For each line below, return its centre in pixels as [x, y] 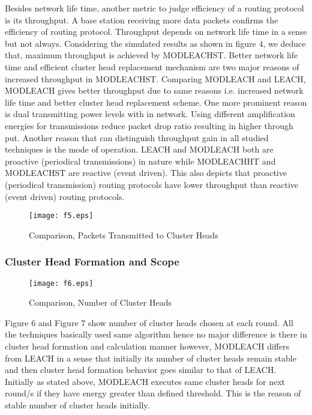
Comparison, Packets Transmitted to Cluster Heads [124, 235]
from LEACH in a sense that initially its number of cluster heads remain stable [151, 358]
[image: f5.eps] [61, 216]
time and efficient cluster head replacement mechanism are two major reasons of [152, 66]
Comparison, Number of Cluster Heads [100, 302]
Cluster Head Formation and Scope [92, 262]
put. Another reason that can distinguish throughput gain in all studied [137, 137]
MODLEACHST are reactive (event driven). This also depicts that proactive [146, 173]
